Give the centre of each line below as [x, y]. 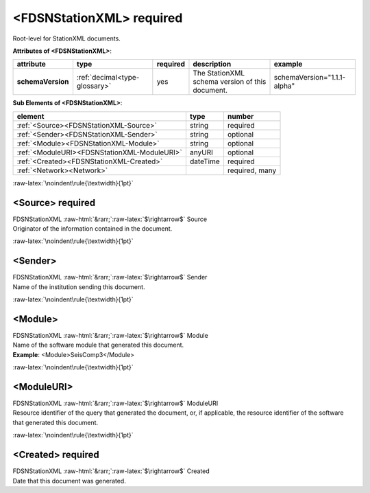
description [212, 64]
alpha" [284, 86]
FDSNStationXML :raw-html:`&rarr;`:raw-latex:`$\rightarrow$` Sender [110, 277]
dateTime [205, 161]
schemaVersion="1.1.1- [310, 78]
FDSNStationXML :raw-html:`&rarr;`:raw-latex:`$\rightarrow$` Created [111, 471]
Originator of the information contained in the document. [92, 229]
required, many [252, 170]
